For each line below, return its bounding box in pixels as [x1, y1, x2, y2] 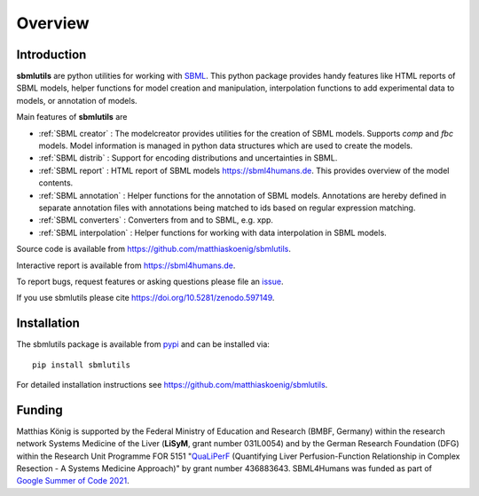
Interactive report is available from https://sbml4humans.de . [16, 260, 236, 271]
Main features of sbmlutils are [16, 112, 128, 122]
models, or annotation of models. [16, 95, 137, 106]
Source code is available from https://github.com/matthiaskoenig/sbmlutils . [16, 244, 292, 255]
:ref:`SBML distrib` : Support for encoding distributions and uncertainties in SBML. [38, 153, 338, 163]
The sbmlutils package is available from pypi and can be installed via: [16, 339, 271, 350]
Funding [16, 402, 64, 417]
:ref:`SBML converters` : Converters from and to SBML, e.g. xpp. [38, 215, 274, 225]
